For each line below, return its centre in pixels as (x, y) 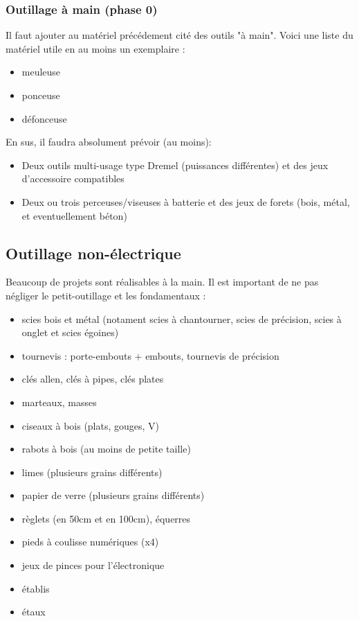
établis (36, 588)
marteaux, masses (59, 402)
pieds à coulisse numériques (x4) (90, 542)
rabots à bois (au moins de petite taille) (106, 449)
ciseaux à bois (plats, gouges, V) (91, 425)
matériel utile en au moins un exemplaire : (95, 48)
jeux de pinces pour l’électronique (93, 565)
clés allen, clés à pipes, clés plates (93, 379)
